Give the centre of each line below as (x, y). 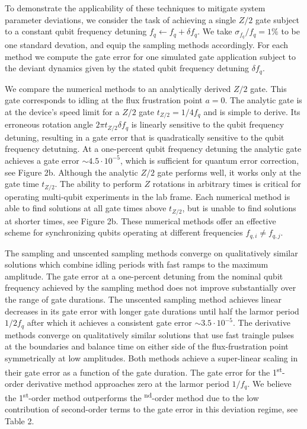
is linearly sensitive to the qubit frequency (208, 124)
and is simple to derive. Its (252, 111)
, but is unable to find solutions (239, 208)
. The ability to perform (98, 184)
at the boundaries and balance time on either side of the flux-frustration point (147, 346)
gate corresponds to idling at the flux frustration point (104, 100)
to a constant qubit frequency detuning (76, 31)
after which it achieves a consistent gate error (109, 322)
